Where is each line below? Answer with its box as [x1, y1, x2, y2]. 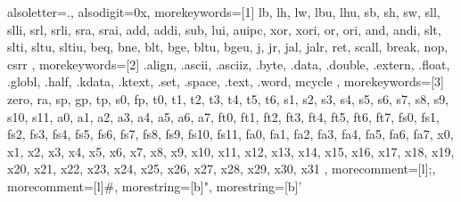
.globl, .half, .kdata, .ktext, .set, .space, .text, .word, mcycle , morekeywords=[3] [7, 72, 444, 91]
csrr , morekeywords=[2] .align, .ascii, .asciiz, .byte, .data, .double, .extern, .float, [7, 54, 450, 73]
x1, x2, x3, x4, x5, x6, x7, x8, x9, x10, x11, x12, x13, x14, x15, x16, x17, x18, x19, [7, 141, 455, 160]
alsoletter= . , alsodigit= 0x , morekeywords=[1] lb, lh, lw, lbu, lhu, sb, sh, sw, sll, [7, 3, 440, 20]
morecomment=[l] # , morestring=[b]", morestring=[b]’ [7, 176, 302, 195]
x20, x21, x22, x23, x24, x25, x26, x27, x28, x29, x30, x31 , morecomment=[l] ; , [7, 159, 436, 178]
